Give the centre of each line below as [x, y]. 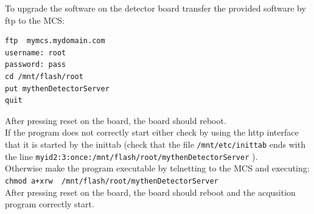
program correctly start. [50, 204]
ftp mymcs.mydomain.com [55, 41]
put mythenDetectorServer [57, 88]
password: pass [36, 65]
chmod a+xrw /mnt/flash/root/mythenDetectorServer [112, 181]
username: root [36, 53]
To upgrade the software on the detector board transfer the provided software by [155, 8]
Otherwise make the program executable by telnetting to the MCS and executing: [157, 168]
